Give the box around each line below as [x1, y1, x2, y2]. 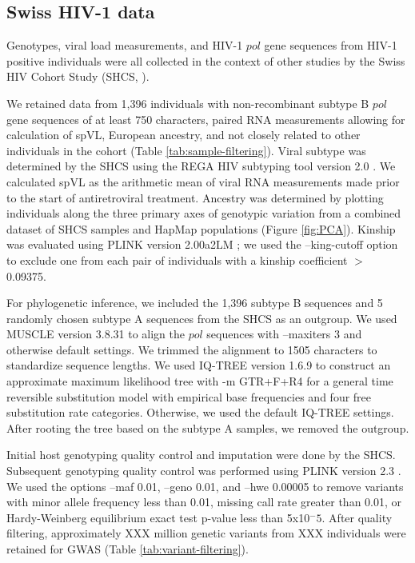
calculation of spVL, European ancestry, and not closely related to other [6, 126, 361, 143]
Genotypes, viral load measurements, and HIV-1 [6, 37, 243, 54]
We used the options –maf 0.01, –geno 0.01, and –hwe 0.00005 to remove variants [6, 477, 404, 494]
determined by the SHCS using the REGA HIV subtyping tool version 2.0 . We [6, 158, 396, 174]
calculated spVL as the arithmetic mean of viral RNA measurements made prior [6, 173, 400, 190]
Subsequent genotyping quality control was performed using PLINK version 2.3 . [6, 462, 401, 479]
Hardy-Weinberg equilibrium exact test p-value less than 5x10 [6, 509, 310, 525]
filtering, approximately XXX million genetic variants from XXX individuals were [6, 525, 406, 541]
